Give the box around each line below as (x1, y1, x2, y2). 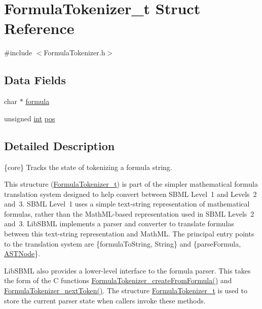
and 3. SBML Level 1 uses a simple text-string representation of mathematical (4, 198, 250, 209)
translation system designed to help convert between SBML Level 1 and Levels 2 (4, 188, 257, 199)
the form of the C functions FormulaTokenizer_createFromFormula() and (4, 275, 232, 286)
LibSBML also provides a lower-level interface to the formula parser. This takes (4, 265, 251, 276)
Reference (4, 18, 74, 39)
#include (4, 47, 32, 58)
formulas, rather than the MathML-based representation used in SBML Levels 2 (4, 208, 254, 219)
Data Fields (4, 72, 66, 88)
